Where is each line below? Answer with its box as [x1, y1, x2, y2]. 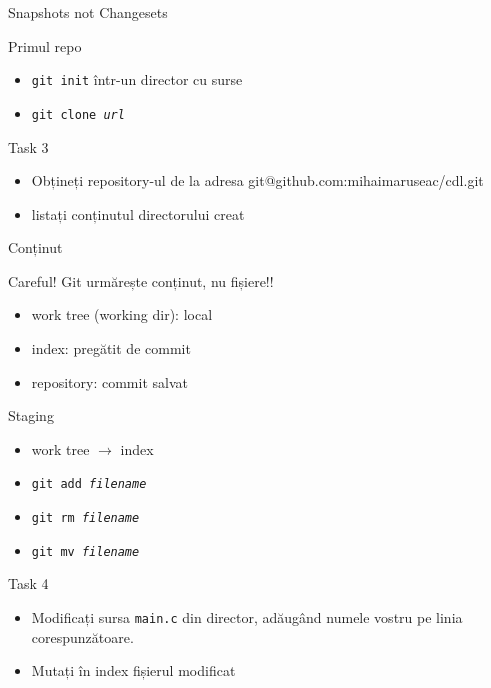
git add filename [31, 477, 147, 492]
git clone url [31, 107, 125, 122]
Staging [8, 405, 54, 426]
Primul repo [8, 35, 82, 56]
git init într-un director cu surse [31, 69, 243, 90]
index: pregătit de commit [31, 338, 191, 359]
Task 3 [8, 136, 49, 157]
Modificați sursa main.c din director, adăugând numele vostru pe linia [31, 607, 463, 627]
